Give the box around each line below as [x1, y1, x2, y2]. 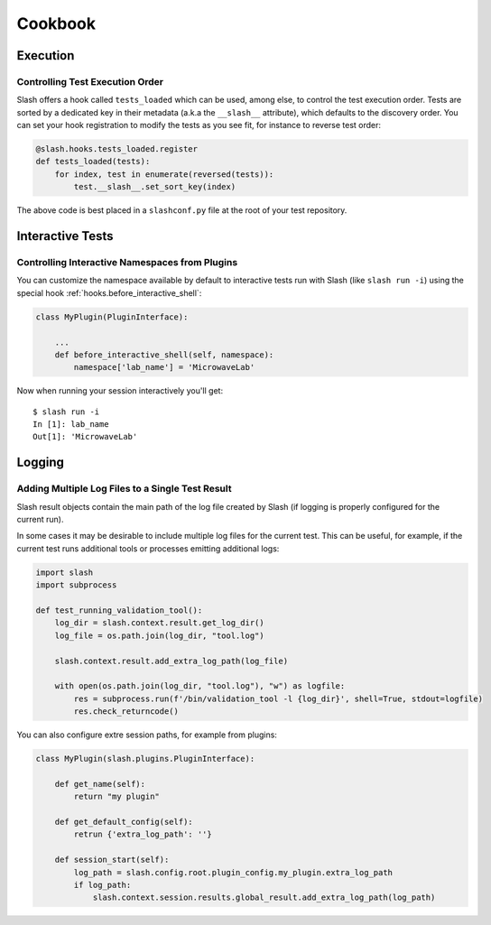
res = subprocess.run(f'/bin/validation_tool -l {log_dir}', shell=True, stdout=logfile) [73, 693, 483, 704]
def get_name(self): [54, 779, 146, 789]
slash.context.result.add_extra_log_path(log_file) [54, 655, 289, 666]
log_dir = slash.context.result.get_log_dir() [54, 618, 265, 628]
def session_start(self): [54, 855, 170, 865]
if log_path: [73, 880, 132, 890]
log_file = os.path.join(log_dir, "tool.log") [54, 630, 265, 641]
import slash [35, 567, 94, 578]
